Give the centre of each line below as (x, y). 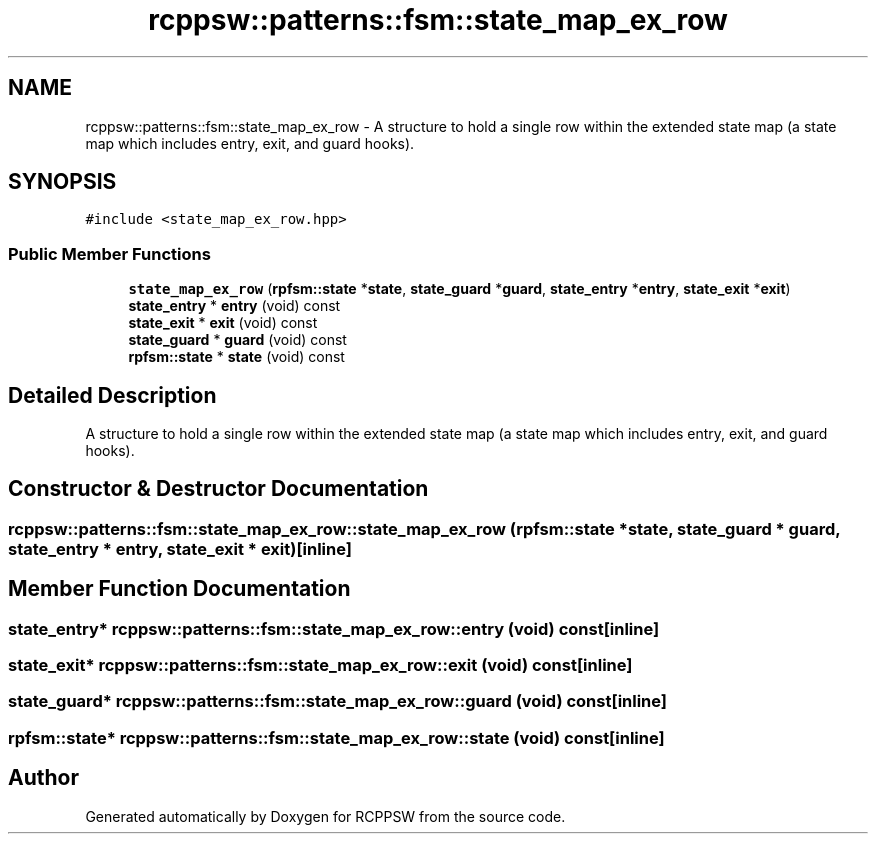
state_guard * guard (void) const (237, 340)
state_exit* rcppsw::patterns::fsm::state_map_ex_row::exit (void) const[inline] (320, 665)
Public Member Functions (109, 253)
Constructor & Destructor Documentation (218, 489)
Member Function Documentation (179, 589)
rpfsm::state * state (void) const (236, 357)
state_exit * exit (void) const (223, 323)
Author (43, 778)
